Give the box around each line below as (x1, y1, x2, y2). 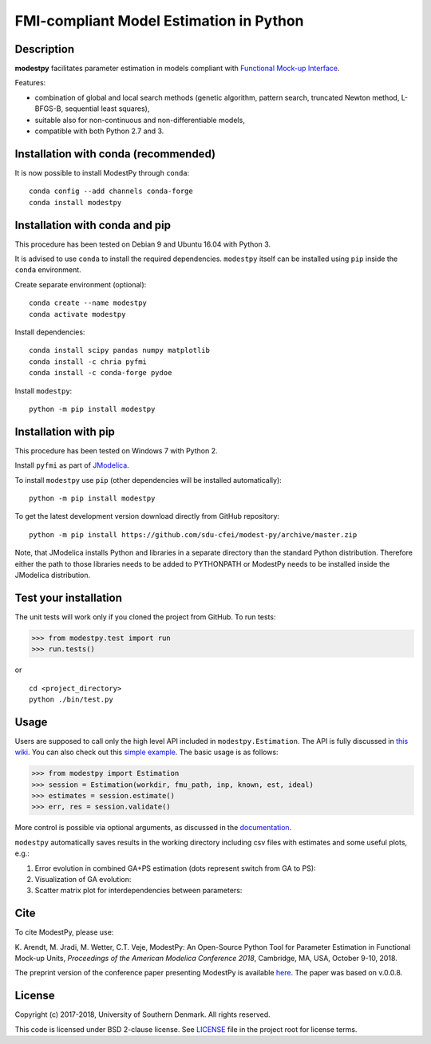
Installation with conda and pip (14, 218, 172, 231)
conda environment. (14, 265, 81, 275)
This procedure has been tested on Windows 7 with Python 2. (14, 445, 218, 455)
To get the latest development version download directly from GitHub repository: (14, 512, 279, 521)
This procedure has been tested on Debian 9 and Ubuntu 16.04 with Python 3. (14, 239, 271, 249)
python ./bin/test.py (29, 694, 113, 704)
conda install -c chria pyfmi (29, 357, 148, 366)
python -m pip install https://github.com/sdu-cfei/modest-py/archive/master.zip (29, 530, 358, 539)
